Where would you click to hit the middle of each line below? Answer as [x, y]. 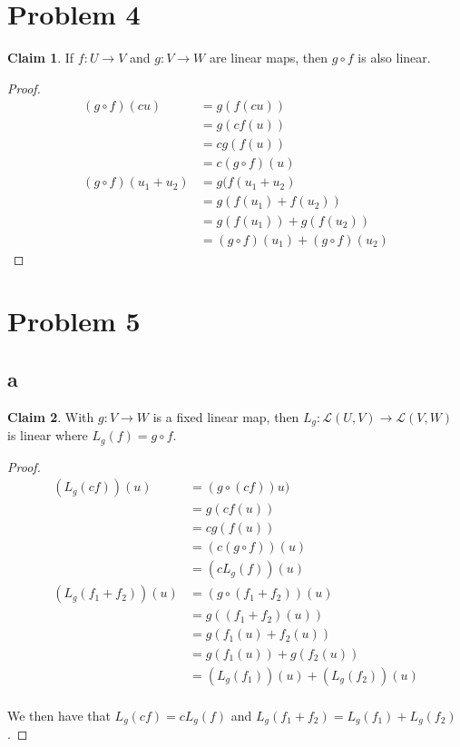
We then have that [59, 715]
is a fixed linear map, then [226, 416]
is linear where [48, 435]
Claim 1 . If [41, 58]
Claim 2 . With [51, 416]
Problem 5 [74, 321]
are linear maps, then [269, 58]
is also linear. [394, 58]
